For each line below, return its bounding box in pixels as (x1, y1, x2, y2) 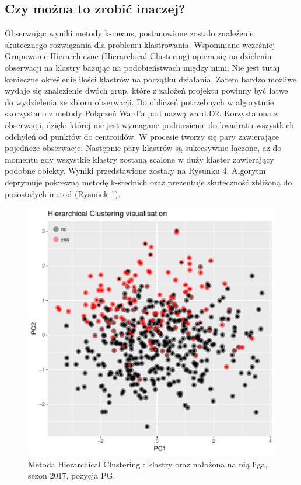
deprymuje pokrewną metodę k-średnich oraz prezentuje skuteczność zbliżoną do (5, 176, 292, 188)
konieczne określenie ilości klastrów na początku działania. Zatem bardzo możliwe (5, 73, 297, 85)
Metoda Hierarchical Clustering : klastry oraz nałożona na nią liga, (28, 458, 268, 470)
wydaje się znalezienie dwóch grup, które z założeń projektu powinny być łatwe (5, 84, 288, 97)
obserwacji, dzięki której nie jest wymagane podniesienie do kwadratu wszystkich (5, 118, 294, 130)
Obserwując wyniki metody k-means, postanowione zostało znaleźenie (5, 27, 254, 39)
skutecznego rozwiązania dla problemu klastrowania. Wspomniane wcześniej (5, 38, 275, 50)
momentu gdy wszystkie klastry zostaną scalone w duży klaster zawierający (5, 153, 274, 165)
